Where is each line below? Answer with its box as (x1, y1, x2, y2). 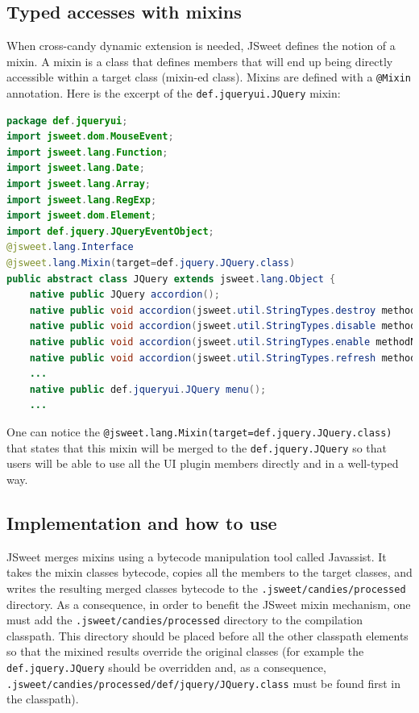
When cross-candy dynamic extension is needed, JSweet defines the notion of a (6, 37, 396, 54)
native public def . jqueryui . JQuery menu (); (29, 383, 267, 395)
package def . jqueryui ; (6, 115, 128, 127)
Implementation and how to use (6, 510, 277, 535)
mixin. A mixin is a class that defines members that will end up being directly (6, 52, 393, 69)
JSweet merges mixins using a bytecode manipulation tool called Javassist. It (6, 548, 387, 565)
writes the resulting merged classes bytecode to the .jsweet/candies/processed (6, 579, 406, 596)
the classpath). (6, 690, 79, 707)
